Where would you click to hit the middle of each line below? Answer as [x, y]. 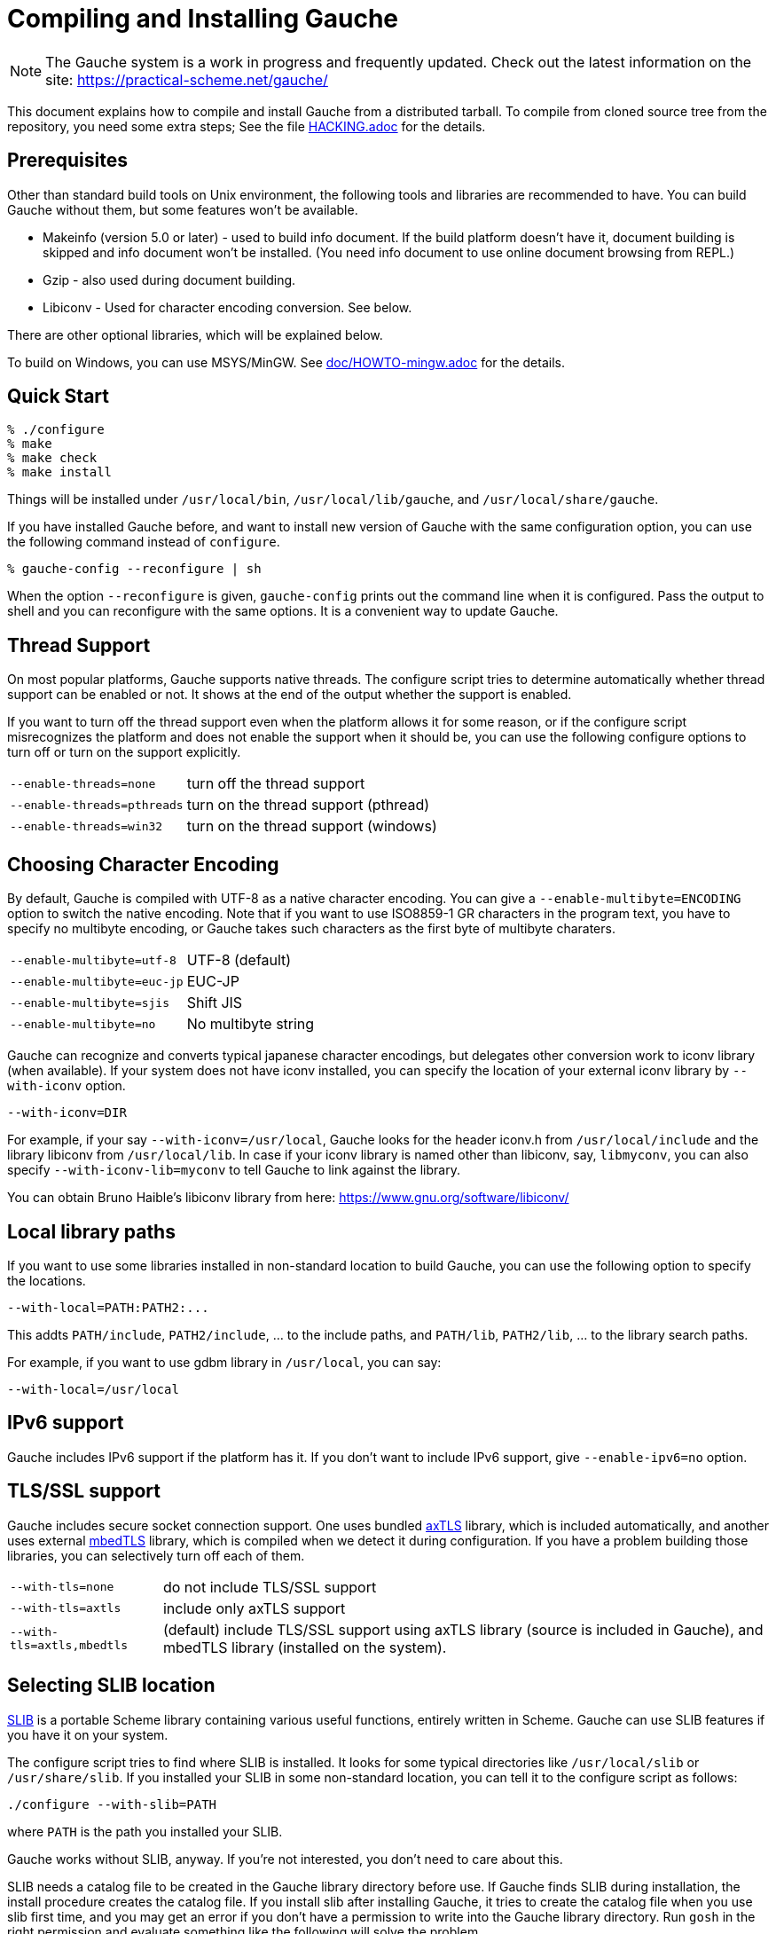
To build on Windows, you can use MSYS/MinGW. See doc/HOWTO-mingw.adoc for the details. [286, 362]
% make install [60, 472]
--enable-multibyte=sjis [90, 1002]
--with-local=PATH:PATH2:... [108, 1307]
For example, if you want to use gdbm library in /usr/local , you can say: [224, 1362]
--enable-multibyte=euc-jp [97, 981]
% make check [52, 458]
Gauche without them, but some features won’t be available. [183, 209]
